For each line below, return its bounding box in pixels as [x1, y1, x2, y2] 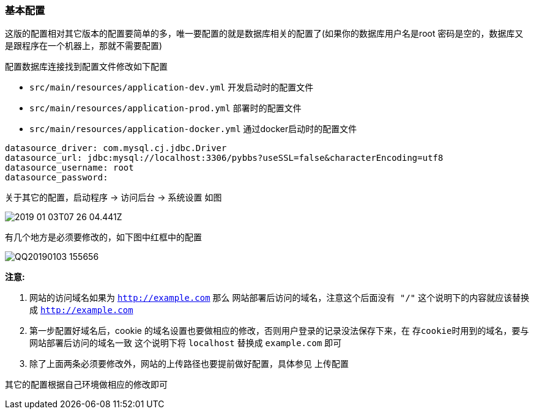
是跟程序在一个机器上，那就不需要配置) [5, 40, 163, 51]
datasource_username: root [5, 163, 134, 173]
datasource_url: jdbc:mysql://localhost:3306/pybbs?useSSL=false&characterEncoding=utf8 [5, 153, 443, 163]
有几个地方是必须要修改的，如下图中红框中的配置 [5, 232, 202, 243]
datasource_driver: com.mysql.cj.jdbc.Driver [5, 143, 227, 153]
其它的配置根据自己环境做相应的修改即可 [5, 379, 168, 390]
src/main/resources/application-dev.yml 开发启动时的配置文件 [29, 82, 314, 93]
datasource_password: [5, 172, 108, 183]
